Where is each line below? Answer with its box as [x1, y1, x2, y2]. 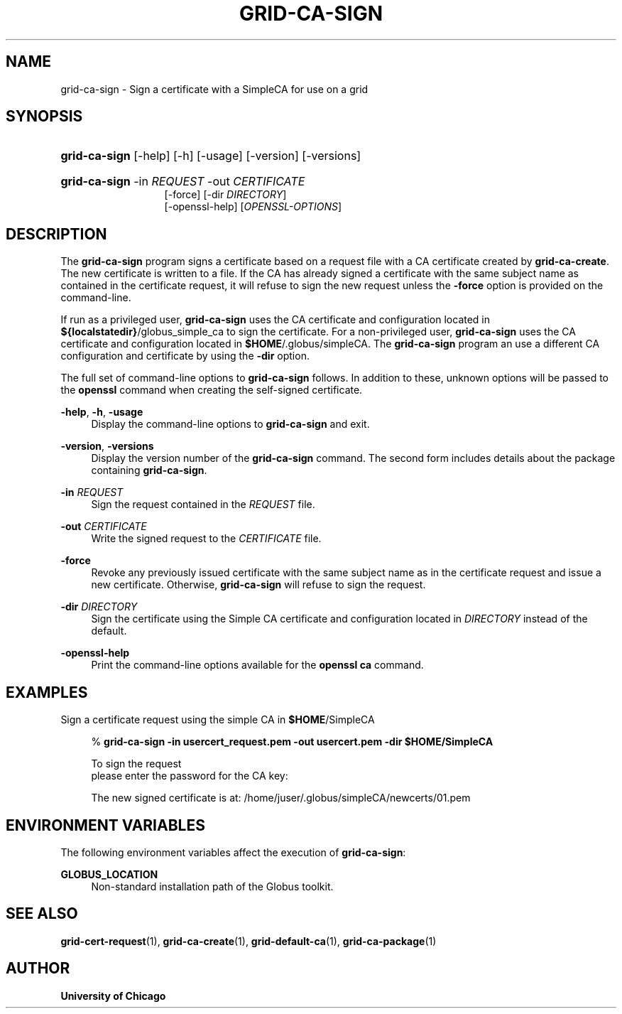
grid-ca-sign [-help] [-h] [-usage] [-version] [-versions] [60, 149, 361, 163]
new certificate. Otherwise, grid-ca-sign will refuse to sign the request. [91, 578, 426, 591]
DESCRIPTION [6, 225, 107, 243]
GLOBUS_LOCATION [60, 868, 158, 880]
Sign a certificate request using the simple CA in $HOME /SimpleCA [60, 713, 375, 726]
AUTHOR [6, 959, 70, 978]
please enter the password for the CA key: [91, 770, 288, 782]
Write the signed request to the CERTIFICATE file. [91, 532, 322, 545]
